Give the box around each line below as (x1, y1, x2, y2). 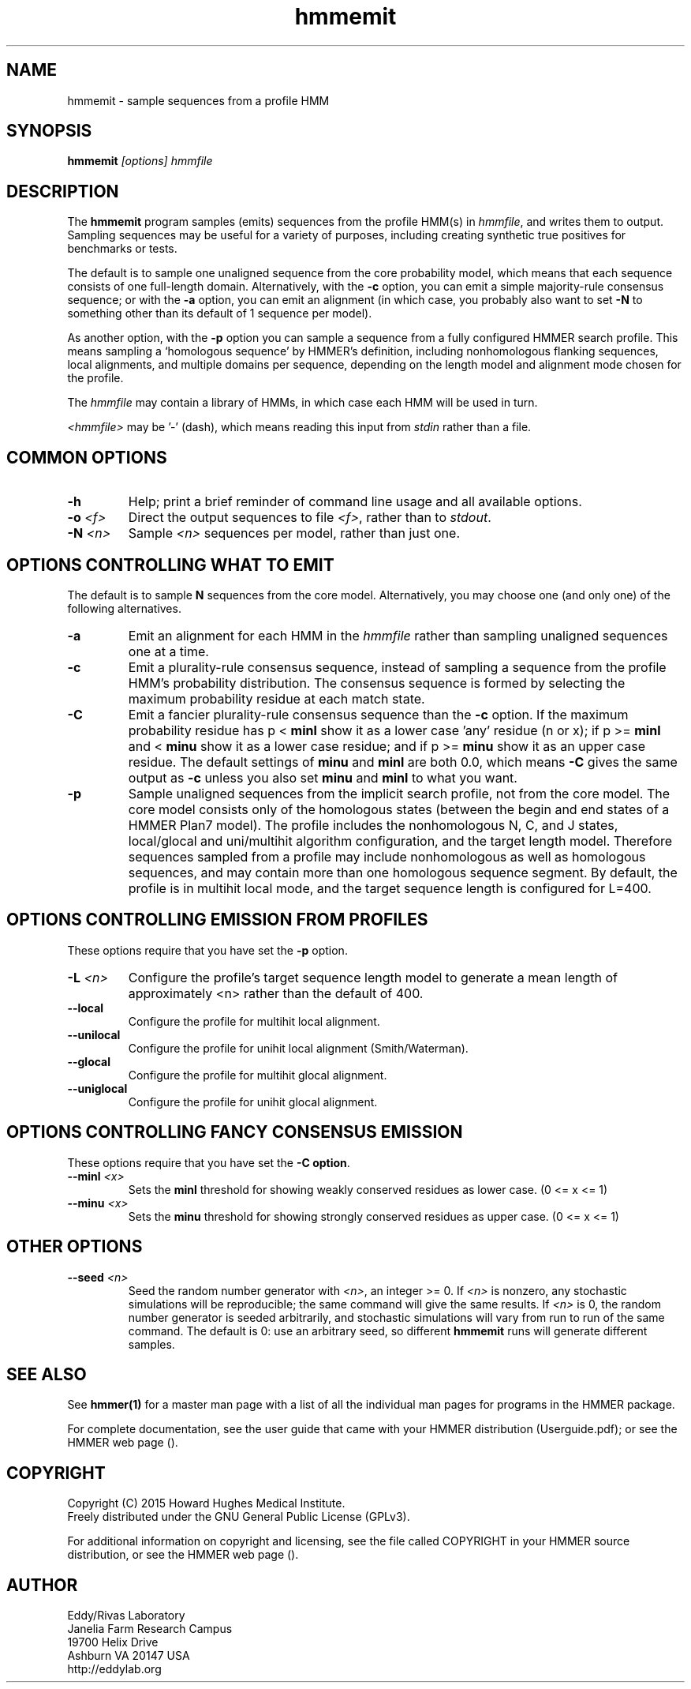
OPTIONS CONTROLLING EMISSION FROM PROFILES (6, 910, 428, 930)
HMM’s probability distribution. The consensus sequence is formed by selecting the (128, 674, 626, 691)
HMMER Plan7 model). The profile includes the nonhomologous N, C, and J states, (128, 816, 618, 833)
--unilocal (67, 1027, 121, 1042)
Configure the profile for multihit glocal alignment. (128, 1068, 387, 1082)
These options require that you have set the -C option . (67, 1155, 350, 1169)
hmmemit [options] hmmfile (67, 154, 213, 168)
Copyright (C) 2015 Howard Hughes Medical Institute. (67, 1496, 345, 1511)
